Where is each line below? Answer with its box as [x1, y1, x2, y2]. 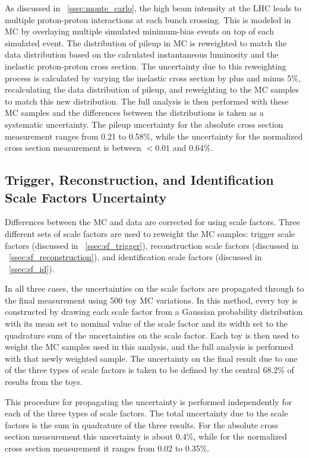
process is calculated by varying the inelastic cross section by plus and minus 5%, [5, 71, 301, 84]
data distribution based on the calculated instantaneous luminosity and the [5, 48, 279, 61]
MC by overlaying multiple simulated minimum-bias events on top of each [5, 25, 274, 37]
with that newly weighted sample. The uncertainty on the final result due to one [5, 352, 298, 364]
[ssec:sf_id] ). [9, 262, 55, 274]
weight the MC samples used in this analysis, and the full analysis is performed [5, 340, 294, 353]
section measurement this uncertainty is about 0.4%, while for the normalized [5, 430, 287, 443]
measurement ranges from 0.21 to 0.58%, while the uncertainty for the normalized [5, 129, 303, 142]
